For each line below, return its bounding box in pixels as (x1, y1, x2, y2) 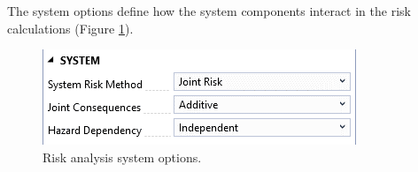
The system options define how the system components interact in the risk (7, 2, 411, 19)
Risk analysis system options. (43, 147, 202, 166)
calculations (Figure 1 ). (7, 19, 134, 37)
